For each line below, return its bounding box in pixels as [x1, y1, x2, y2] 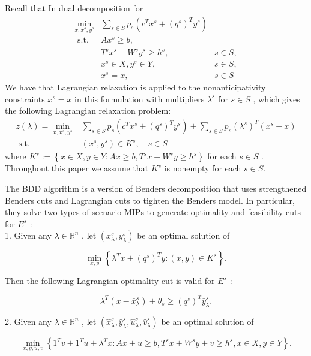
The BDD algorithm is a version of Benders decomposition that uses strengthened [5, 182, 307, 194]
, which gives [253, 92, 300, 105]
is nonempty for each [164, 162, 241, 174]
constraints [5, 92, 45, 105]
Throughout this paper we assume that [5, 162, 149, 174]
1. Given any [5, 229, 52, 242]
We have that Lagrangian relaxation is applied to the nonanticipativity [5, 81, 266, 93]
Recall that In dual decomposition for [5, 2, 143, 14]
